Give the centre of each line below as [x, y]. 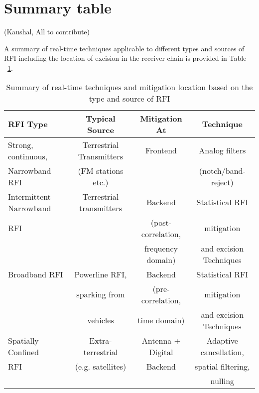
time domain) [161, 320]
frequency [161, 248]
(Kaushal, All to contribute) [47, 32]
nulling [222, 381]
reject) [222, 182]
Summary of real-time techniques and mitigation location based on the [129, 87]
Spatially [23, 340]
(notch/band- [222, 170]
